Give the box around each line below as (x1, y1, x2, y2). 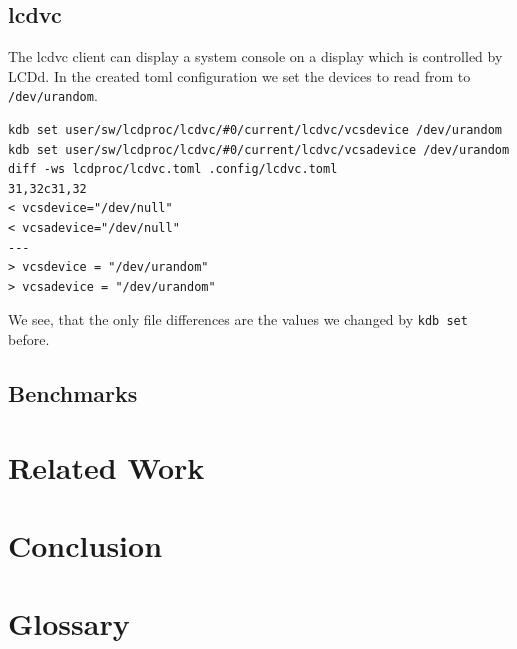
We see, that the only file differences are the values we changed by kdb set (8, 309, 468, 330)
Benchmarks (8, 378, 138, 409)
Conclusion (8, 524, 163, 565)
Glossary (8, 603, 130, 644)
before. (8, 329, 50, 350)
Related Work (8, 446, 205, 487)
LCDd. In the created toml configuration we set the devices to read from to (8, 65, 471, 86)
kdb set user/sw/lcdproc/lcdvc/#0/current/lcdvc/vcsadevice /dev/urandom (8, 142, 510, 157)
